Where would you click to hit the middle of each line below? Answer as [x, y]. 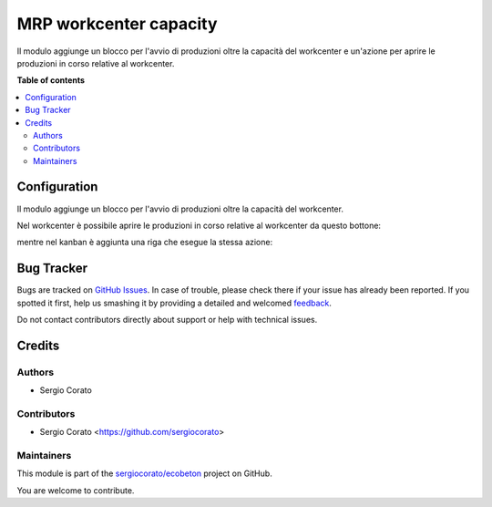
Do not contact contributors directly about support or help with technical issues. [167, 320]
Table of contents [51, 80]
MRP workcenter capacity [117, 24]
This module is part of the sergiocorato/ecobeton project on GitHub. [144, 473]
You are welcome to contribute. [76, 490]
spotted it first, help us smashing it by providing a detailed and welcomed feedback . [174, 303]
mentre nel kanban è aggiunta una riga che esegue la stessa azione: [145, 243]
